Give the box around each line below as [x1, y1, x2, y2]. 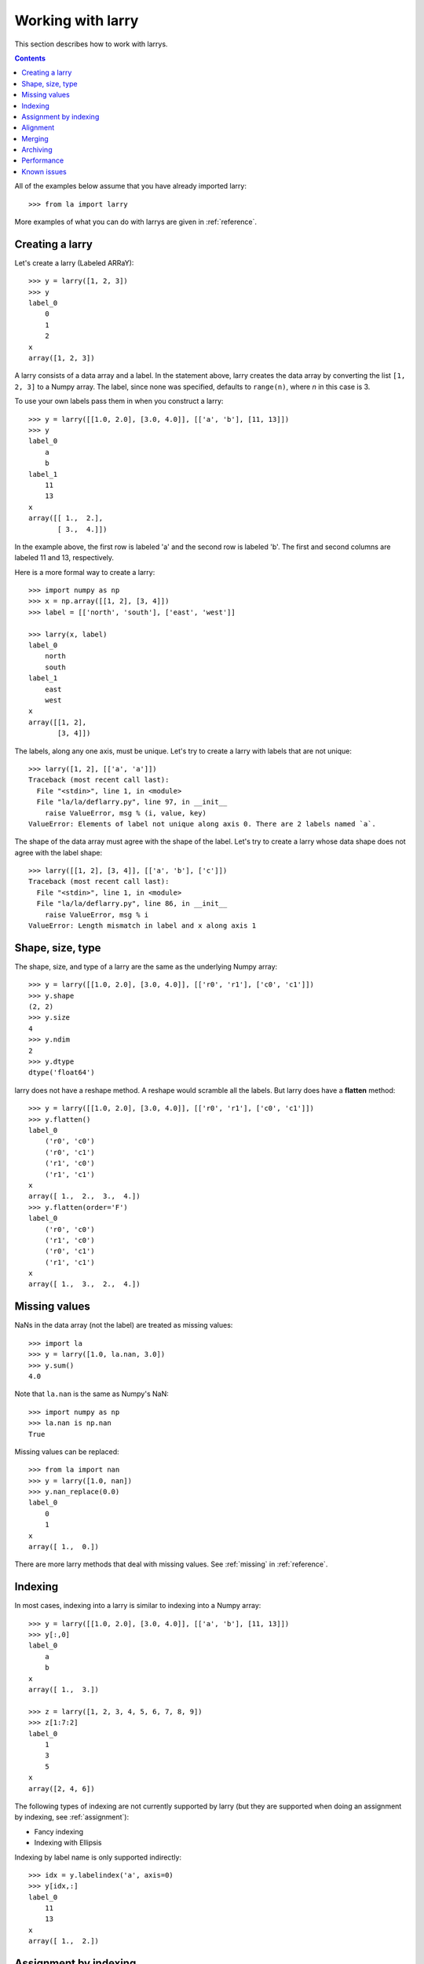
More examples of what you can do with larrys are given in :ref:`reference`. [14, 217, 258, 227]
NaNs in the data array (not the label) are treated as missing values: [14, 1321, 233, 1330]
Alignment [21, 123, 55, 133]
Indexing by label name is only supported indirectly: [14, 1852, 182, 1862]
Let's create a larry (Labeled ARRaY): [14, 258, 134, 267]
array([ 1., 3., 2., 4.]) [28, 1280, 141, 1288]
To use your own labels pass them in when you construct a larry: [14, 397, 224, 406]
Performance [21, 156, 64, 165]
